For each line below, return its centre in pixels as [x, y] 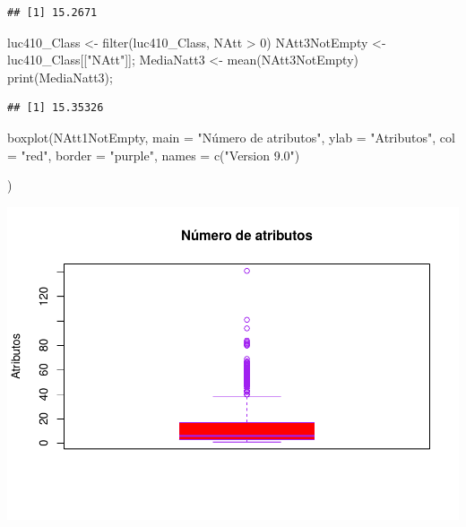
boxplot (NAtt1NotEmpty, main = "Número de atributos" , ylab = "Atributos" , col [231, 137]
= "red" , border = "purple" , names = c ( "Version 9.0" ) [154, 155]
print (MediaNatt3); [60, 77]
